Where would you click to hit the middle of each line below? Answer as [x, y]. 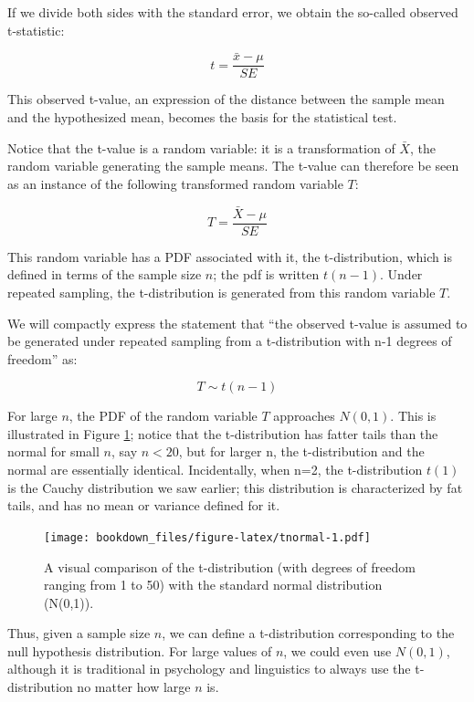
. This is [413, 416]
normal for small [53, 451]
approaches [304, 416]
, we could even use [337, 650]
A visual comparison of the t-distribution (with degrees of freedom [230, 566]
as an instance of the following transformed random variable [175, 183]
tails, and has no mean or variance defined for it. [144, 505]
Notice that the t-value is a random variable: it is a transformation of [201, 147]
